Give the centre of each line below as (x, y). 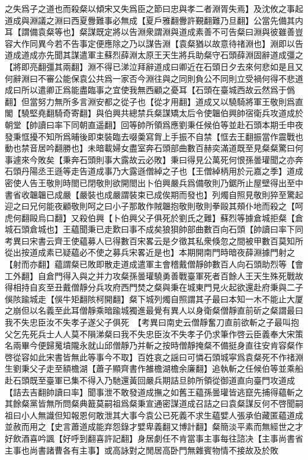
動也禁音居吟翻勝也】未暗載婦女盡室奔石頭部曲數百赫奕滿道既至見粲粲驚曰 (150, 148)
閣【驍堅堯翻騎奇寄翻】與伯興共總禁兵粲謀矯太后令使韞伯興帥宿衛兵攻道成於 (154, 113)
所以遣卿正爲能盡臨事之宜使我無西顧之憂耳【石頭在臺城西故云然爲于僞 (158, 90)
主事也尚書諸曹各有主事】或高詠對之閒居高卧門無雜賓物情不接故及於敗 (142, 450)
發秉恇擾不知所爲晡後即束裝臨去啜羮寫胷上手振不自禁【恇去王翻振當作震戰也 (154, 136)
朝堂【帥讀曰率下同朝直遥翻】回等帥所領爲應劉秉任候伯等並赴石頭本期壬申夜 (154, 124)
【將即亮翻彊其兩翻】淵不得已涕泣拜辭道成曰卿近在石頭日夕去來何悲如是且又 (154, 66)
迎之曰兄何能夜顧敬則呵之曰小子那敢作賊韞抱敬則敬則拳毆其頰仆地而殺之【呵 (154, 206)
